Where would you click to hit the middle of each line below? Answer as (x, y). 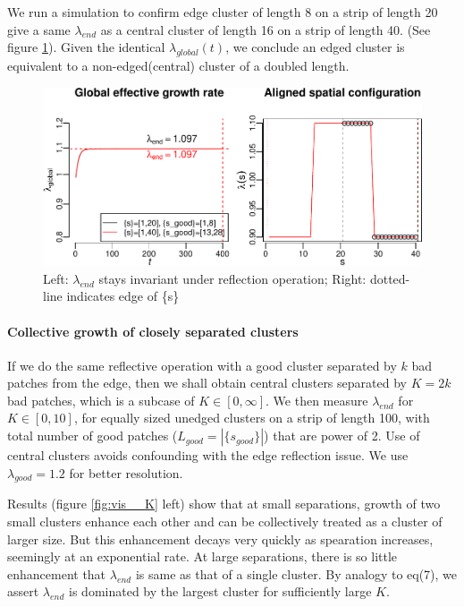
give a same (39, 29)
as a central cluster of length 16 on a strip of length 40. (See (266, 29)
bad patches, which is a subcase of (101, 400)
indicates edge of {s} (123, 296)
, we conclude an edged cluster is (315, 47)
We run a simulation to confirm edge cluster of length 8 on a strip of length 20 (223, 12)
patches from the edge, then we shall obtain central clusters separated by (207, 383)
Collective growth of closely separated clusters (153, 331)
